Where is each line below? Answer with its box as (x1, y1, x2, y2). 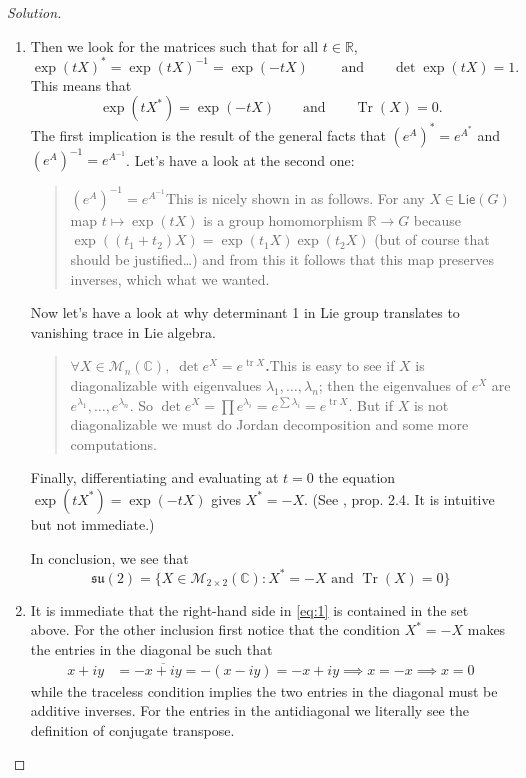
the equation (318, 467, 396, 488)
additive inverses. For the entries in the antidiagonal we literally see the (30, 700, 469, 721)
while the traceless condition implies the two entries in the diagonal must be (30, 680, 498, 701)
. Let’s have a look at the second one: (126, 149, 355, 170)
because (413, 209, 461, 230)
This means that (30, 74, 132, 95)
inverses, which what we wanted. (70, 268, 270, 289)
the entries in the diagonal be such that (30, 638, 273, 659)
